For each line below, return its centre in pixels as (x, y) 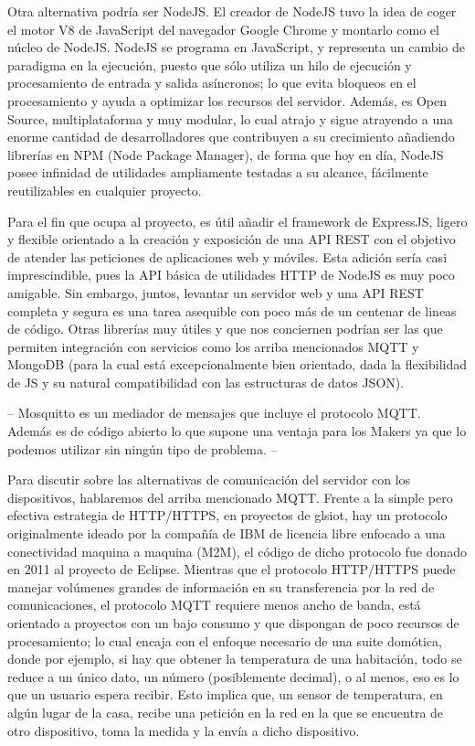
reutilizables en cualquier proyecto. (105, 190)
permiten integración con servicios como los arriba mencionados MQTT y (213, 346)
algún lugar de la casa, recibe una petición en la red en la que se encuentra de (226, 712)
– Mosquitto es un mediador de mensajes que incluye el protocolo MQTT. (214, 413)
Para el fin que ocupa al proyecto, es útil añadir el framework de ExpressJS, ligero (237, 221)
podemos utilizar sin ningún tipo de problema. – (142, 448)
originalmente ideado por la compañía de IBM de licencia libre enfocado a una (227, 533)
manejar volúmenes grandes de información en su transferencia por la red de (221, 586)
